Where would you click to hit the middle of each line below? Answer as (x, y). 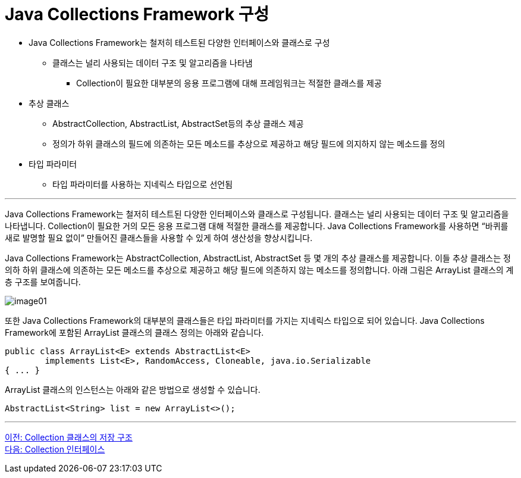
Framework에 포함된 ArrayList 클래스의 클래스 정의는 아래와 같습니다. (134, 332)
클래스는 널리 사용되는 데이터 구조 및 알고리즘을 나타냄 (153, 63)
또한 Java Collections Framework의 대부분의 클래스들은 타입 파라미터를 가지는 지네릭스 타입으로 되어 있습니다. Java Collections (245, 320)
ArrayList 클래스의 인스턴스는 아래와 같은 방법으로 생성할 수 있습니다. (133, 389)
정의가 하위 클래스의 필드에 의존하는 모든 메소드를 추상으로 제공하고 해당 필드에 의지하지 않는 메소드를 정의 (249, 143)
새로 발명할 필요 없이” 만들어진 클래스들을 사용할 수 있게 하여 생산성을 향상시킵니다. (159, 238)
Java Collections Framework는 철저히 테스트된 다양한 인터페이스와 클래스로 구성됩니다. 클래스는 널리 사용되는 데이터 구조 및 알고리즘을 (257, 214)
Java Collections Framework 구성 (137, 14)
